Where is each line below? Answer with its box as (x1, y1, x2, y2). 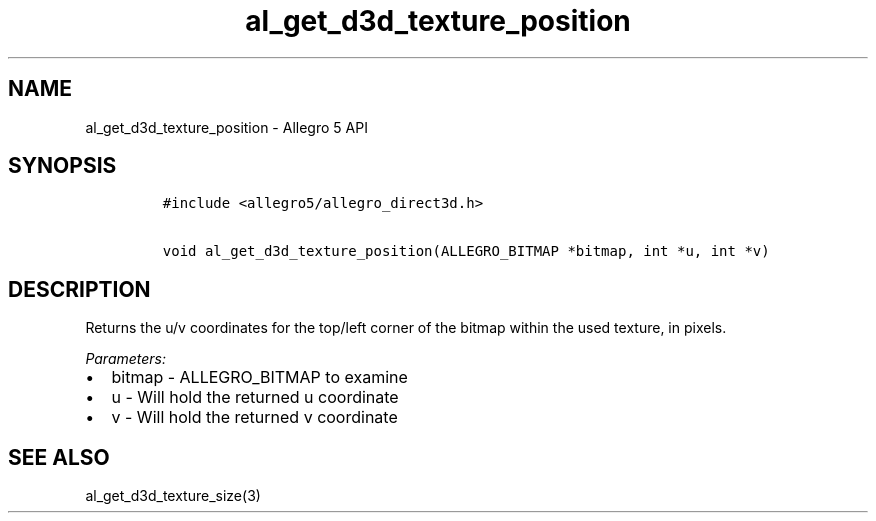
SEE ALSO (8, 444, 110, 470)
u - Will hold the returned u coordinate (111, 387, 399, 408)
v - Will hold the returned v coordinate (111, 407, 398, 428)
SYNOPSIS (8, 153, 117, 179)
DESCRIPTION (8, 276, 151, 302)
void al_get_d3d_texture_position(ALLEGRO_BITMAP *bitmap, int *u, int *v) (162, 243, 770, 260)
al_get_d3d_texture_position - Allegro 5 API (85, 118, 368, 136)
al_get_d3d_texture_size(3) (85, 487, 261, 505)
